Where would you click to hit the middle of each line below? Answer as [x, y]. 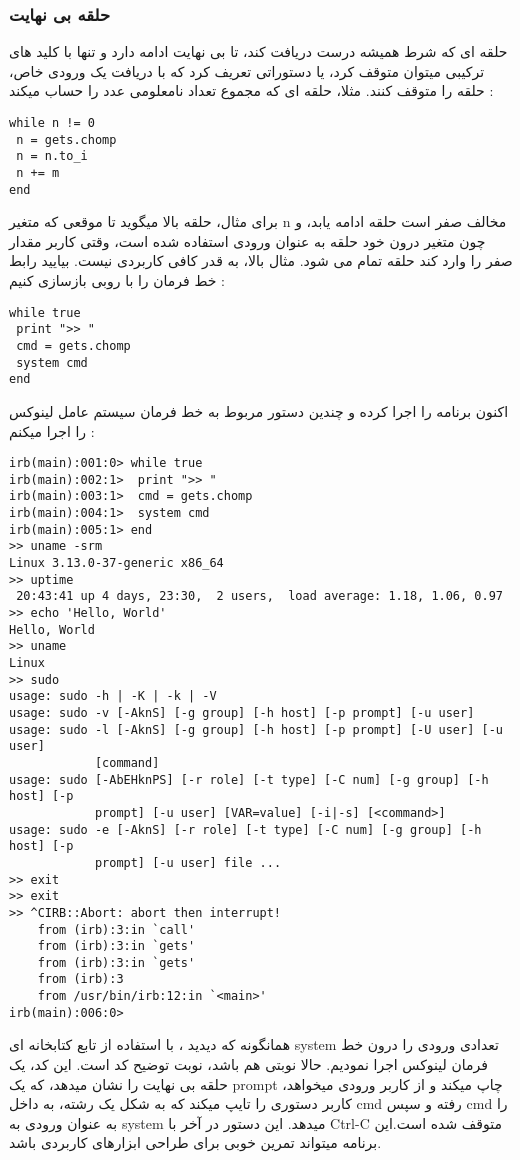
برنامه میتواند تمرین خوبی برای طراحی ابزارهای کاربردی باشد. [195, 1142]
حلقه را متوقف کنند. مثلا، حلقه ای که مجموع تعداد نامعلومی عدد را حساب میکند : [251, 90]
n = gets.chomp [66, 139]
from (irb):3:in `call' [116, 929]
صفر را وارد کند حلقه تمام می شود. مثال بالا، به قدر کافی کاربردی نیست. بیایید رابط [261, 260]
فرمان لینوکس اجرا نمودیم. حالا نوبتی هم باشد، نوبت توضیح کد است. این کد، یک [248, 1064]
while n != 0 [52, 123]
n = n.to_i [52, 156]
